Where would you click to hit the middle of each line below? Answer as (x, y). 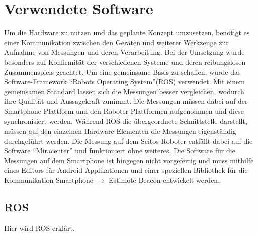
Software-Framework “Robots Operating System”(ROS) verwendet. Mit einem (124, 82)
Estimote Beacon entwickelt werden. (164, 180)
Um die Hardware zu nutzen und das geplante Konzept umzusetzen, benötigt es (127, 32)
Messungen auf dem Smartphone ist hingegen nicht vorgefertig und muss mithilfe (129, 160)
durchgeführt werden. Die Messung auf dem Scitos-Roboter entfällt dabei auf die (128, 140)
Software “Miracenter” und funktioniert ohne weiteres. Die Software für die (120, 150)
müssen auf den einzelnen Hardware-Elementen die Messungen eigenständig (120, 131)
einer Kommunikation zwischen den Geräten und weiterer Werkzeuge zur (116, 42)
